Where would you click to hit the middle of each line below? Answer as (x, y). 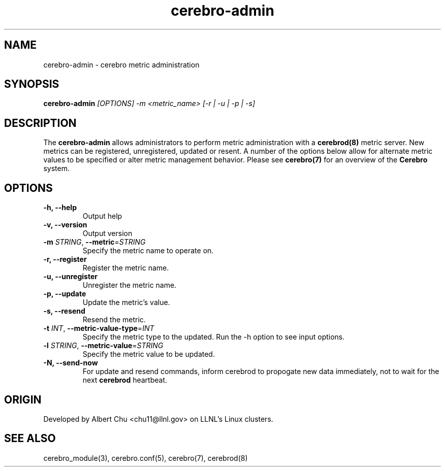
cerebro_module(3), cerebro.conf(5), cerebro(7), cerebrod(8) (146, 458)
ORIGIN (23, 399)
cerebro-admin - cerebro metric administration (121, 64)
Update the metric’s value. (126, 302)
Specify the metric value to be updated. (149, 354)
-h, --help (60, 208)
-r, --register (65, 259)
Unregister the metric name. (130, 285)
